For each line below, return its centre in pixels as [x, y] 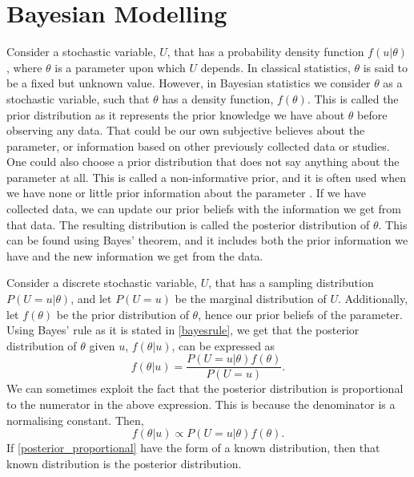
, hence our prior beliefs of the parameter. [300, 314]
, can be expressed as [223, 345]
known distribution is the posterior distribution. [124, 463]
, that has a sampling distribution [291, 283]
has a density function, [218, 98]
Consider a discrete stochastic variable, [102, 283]
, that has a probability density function [265, 52]
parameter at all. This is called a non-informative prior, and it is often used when [207, 177]
